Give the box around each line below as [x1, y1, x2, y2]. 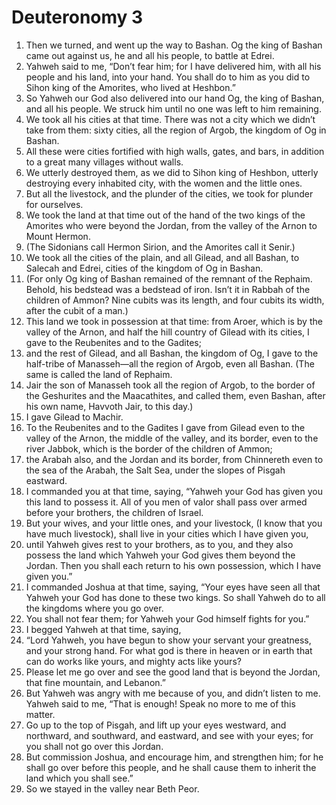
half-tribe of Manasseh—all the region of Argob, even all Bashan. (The [25, 357, 315, 370]
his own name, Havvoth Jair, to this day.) [25, 400, 194, 412]
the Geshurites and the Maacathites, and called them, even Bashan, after [25, 389, 326, 401]
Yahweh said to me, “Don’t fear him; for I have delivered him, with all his [25, 60, 322, 72]
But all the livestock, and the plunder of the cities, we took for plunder [25, 187, 314, 200]
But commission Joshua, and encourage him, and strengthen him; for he [25, 751, 324, 763]
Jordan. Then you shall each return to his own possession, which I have [25, 559, 322, 571]
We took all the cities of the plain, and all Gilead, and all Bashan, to [25, 251, 300, 263]
